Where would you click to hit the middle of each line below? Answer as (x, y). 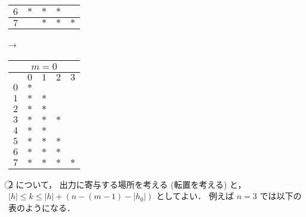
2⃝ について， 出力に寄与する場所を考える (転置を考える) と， (127, 184)
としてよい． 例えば (195, 196)
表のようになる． (42, 207)
